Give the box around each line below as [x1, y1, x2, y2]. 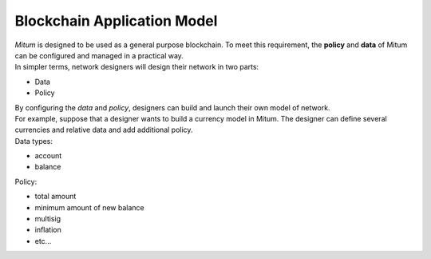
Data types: [14, 136, 53, 145]
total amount [34, 192, 77, 201]
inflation [34, 225, 61, 235]
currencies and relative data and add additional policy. [14, 125, 193, 135]
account [34, 151, 62, 161]
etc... [34, 236, 52, 245]
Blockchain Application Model [14, 12, 218, 30]
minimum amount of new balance [34, 202, 144, 212]
